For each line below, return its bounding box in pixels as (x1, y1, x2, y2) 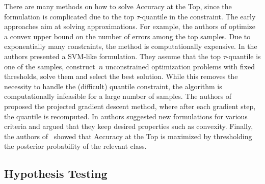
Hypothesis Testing (4, 166, 108, 181)
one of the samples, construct (4, 61, 95, 71)
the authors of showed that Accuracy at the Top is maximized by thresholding (4, 130, 252, 141)
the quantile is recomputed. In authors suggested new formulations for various (4, 111, 248, 121)
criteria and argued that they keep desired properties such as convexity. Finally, (4, 121, 253, 132)
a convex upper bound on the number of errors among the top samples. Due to (4, 31, 251, 41)
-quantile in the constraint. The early (140, 11, 256, 21)
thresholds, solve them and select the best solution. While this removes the (4, 71, 238, 82)
